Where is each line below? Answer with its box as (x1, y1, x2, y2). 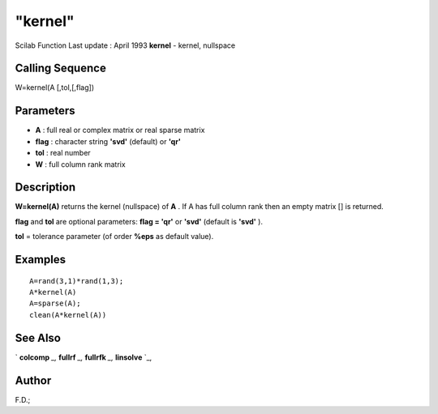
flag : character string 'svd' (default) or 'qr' (35, 136, 182, 146)
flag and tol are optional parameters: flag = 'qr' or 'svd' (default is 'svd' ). (15, 216, 264, 226)
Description (15, 181, 76, 194)
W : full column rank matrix (35, 159, 126, 169)
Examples (15, 253, 67, 267)
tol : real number (35, 148, 91, 158)
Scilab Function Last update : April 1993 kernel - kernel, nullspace (15, 41, 235, 50)
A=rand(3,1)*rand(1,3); (29, 276, 124, 285)
